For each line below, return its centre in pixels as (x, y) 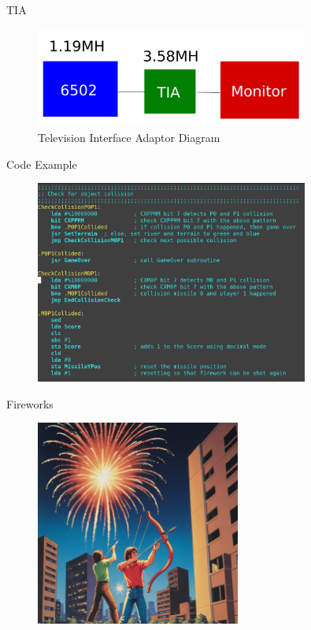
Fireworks (30, 403)
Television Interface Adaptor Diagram (129, 138)
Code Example (42, 164)
